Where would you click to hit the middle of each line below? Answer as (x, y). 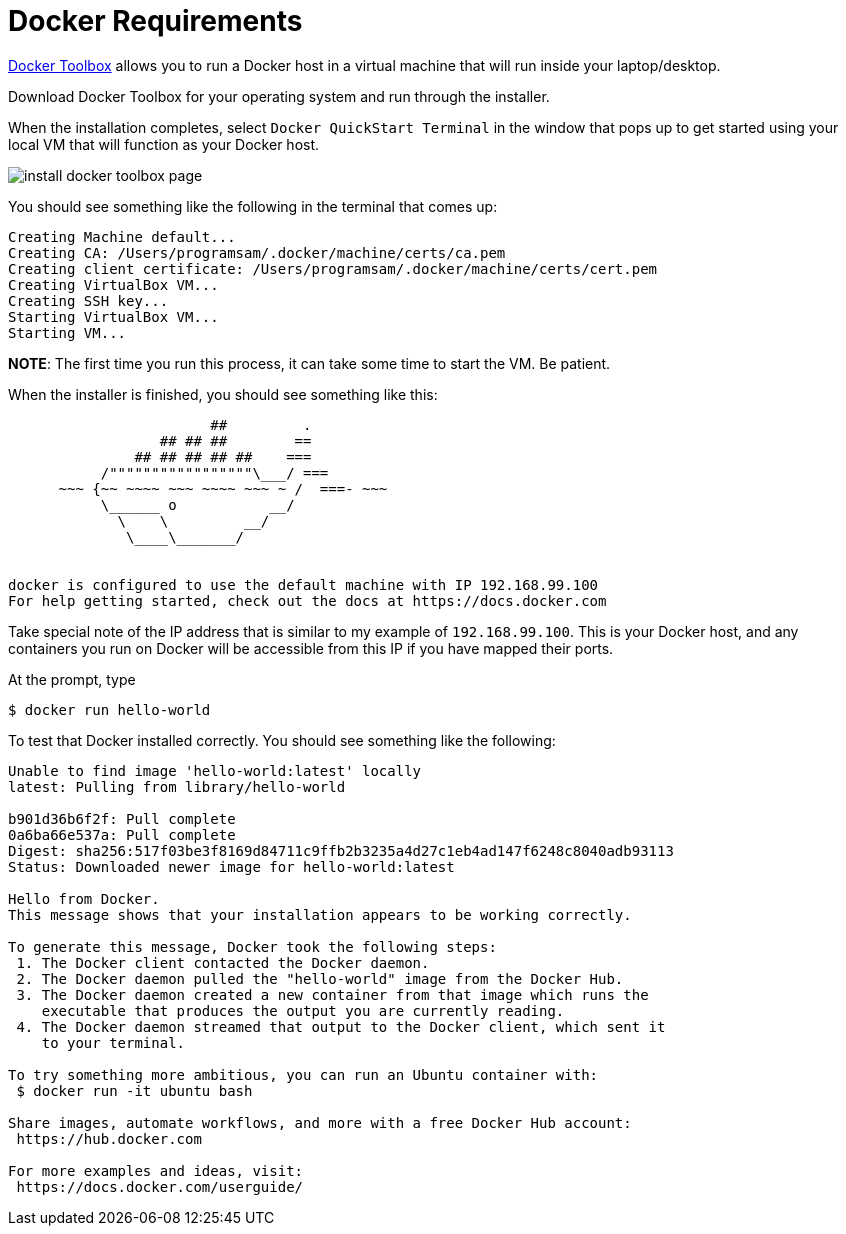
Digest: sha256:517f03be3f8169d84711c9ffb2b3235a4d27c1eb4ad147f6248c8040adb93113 (341, 850)
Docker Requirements (155, 21)
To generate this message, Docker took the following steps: (252, 946)
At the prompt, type (72, 679)
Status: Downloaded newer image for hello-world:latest (231, 866)
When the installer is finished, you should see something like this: (223, 394)
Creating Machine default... (122, 236)
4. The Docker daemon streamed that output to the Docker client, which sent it (341, 1026)
